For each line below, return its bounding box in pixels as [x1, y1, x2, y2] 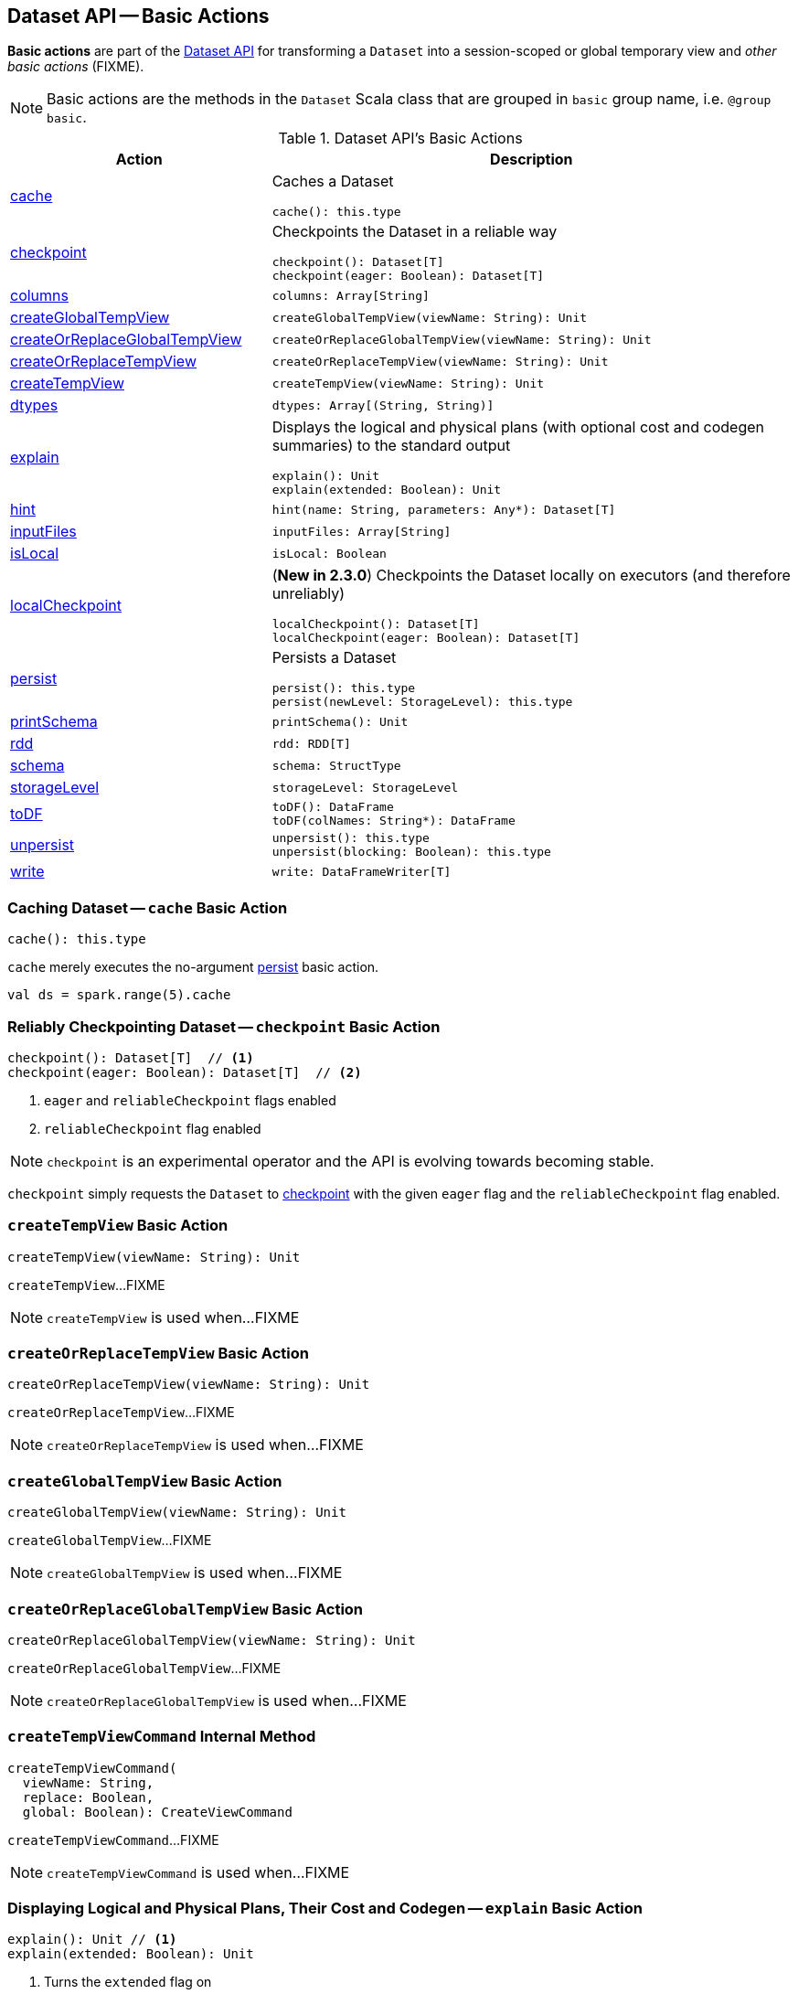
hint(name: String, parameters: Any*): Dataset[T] [271, 502, 616, 517]
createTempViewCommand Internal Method [7, 1727, 316, 1746]
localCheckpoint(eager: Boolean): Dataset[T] [271, 631, 580, 645]
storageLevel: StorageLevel [271, 780, 459, 794]
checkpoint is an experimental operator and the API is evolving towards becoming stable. [47, 1151, 654, 1170]
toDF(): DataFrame [271, 800, 394, 815]
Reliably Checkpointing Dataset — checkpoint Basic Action [7, 1017, 441, 1036]
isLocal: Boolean [271, 546, 387, 560]
